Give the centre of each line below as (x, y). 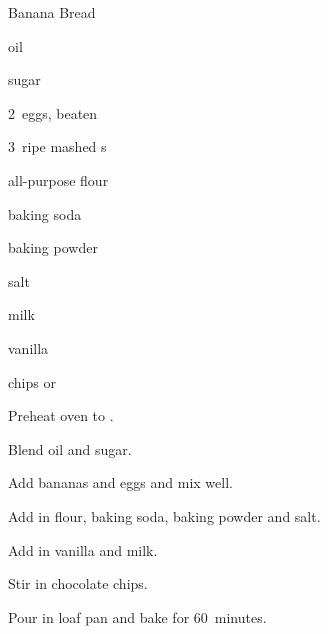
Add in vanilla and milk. (83, 549)
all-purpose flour (58, 179)
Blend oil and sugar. (70, 448)
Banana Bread (52, 12)
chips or (32, 381)
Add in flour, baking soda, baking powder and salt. (164, 515)
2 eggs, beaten (53, 112)
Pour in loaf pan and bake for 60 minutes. (137, 616)
